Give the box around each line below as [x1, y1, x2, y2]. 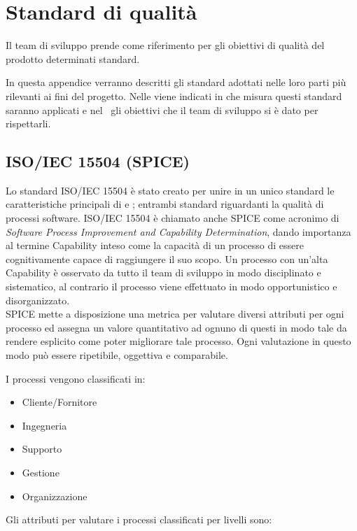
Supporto [22, 441, 62, 456]
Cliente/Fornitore [22, 395, 97, 409]
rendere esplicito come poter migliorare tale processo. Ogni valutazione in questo [6, 334, 351, 348]
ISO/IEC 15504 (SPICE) [6, 150, 190, 172]
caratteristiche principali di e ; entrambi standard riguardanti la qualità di [6, 197, 324, 211]
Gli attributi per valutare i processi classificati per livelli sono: [6, 512, 272, 527]
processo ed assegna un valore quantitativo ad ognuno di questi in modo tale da [6, 320, 347, 334]
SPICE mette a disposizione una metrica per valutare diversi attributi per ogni [6, 306, 344, 321]
